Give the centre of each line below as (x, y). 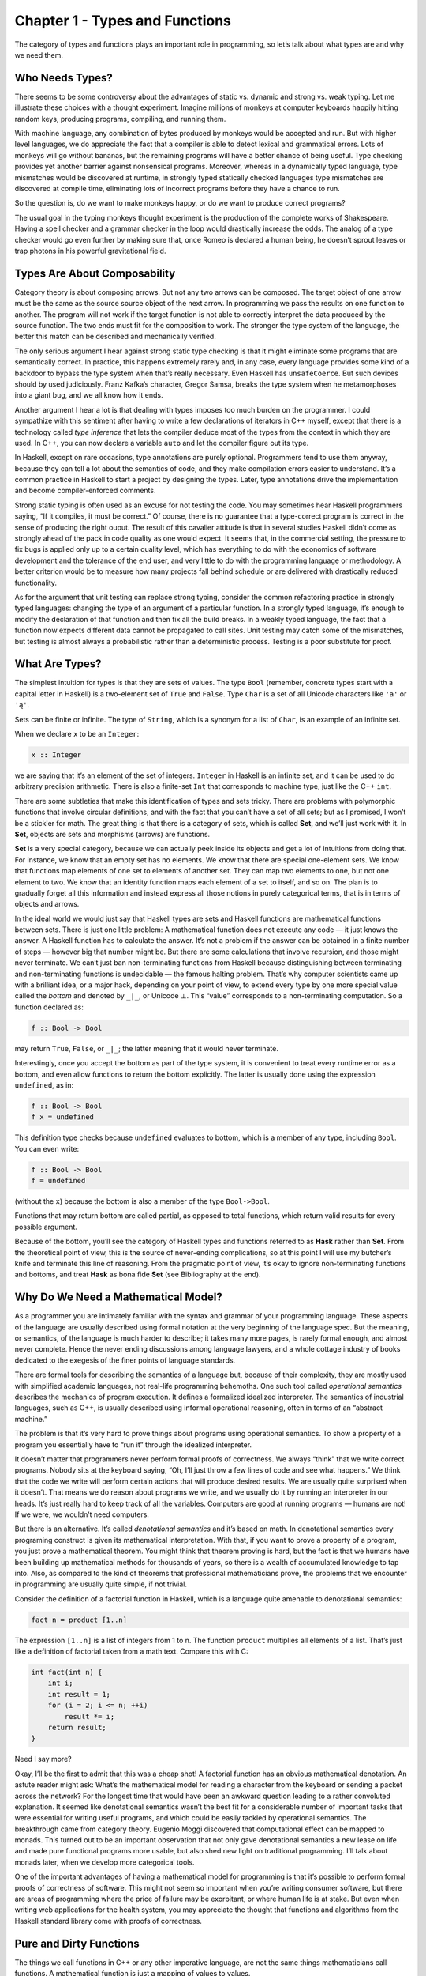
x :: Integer (56, 755)
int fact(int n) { (67, 1672)
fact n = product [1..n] (79, 1620)
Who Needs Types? (64, 78)
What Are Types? (58, 664)
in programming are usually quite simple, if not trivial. (101, 1584)
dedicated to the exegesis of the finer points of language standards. (125, 1360)
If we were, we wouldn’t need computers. (82, 1514)
